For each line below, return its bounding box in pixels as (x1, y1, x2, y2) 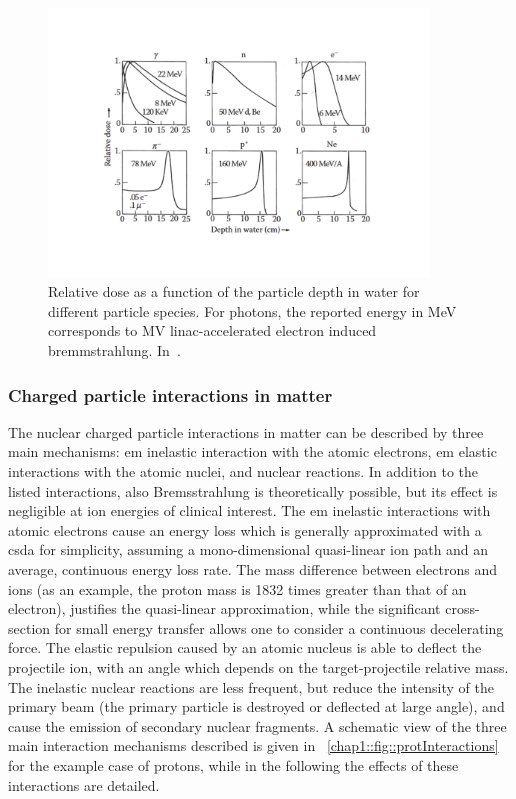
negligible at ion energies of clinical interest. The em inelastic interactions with (8, 500, 491, 521)
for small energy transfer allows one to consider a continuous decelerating (54, 617, 504, 638)
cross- (445, 598, 480, 619)
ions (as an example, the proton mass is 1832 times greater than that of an (8, 578, 467, 599)
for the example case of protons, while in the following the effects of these (8, 754, 459, 775)
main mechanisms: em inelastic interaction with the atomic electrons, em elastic (8, 441, 497, 462)
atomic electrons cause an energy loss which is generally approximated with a (8, 519, 482, 540)
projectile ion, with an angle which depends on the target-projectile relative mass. (8, 657, 509, 677)
